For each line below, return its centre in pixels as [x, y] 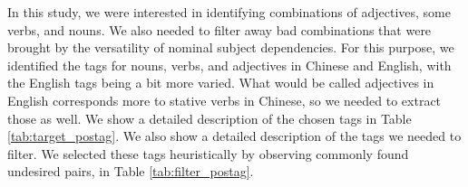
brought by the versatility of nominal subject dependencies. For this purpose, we [231, 47]
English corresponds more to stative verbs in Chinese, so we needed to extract [224, 100]
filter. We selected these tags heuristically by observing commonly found [208, 153]
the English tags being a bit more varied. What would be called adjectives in [221, 83]
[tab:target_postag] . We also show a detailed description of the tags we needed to [234, 136]
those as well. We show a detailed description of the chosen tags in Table [210, 118]
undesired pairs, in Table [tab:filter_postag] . [131, 171]
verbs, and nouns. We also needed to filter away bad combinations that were [219, 29]
